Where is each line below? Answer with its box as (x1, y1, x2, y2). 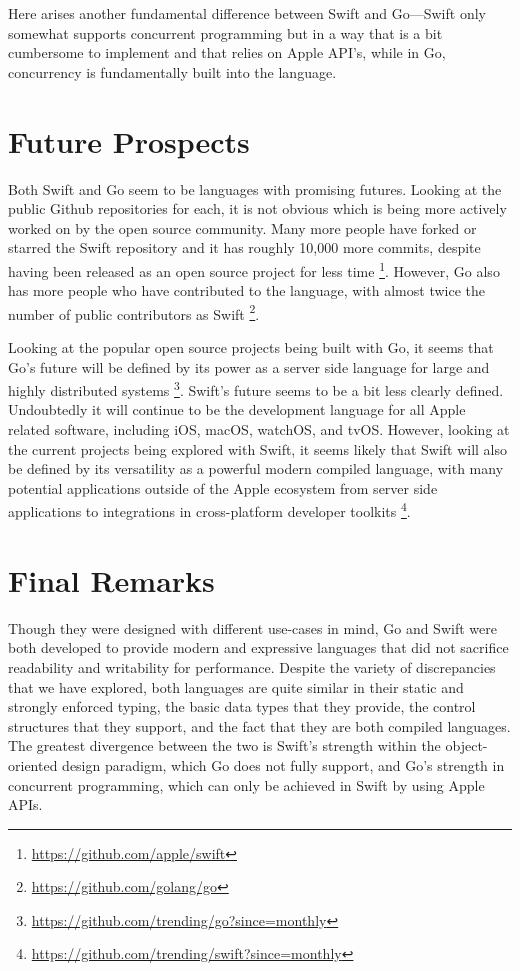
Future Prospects (8, 120, 250, 161)
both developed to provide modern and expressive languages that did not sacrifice (8, 637, 509, 658)
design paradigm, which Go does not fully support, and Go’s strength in (62, 754, 505, 775)
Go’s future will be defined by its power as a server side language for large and (8, 356, 490, 377)
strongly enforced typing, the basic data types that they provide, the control (8, 696, 476, 717)
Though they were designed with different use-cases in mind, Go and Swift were (8, 617, 497, 638)
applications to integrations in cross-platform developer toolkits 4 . (8, 498, 411, 522)
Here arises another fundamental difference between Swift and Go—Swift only (8, 3, 486, 23)
